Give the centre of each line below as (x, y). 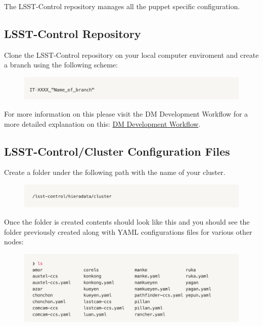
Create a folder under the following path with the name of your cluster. (115, 172)
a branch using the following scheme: (61, 65)
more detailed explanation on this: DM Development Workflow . (102, 123)
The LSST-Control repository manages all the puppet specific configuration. (122, 6)
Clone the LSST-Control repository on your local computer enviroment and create (131, 55)
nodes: (14, 242)
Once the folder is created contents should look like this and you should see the (127, 222)
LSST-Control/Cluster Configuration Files (117, 151)
